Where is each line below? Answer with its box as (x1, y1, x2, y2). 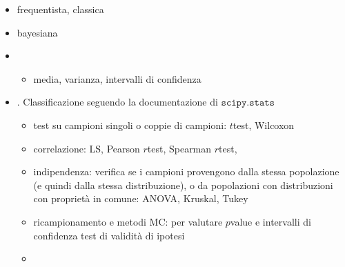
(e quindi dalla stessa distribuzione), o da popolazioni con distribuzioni (33, 177, 333, 192)
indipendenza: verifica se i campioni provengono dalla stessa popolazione (33, 164, 339, 179)
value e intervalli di (230, 214, 311, 228)
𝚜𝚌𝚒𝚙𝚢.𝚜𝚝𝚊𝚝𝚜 (221, 98, 275, 108)
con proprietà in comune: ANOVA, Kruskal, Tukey (33, 191, 248, 206)
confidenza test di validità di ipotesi (33, 228, 185, 242)
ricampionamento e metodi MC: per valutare (33, 214, 223, 228)
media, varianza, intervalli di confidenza (33, 71, 201, 86)
